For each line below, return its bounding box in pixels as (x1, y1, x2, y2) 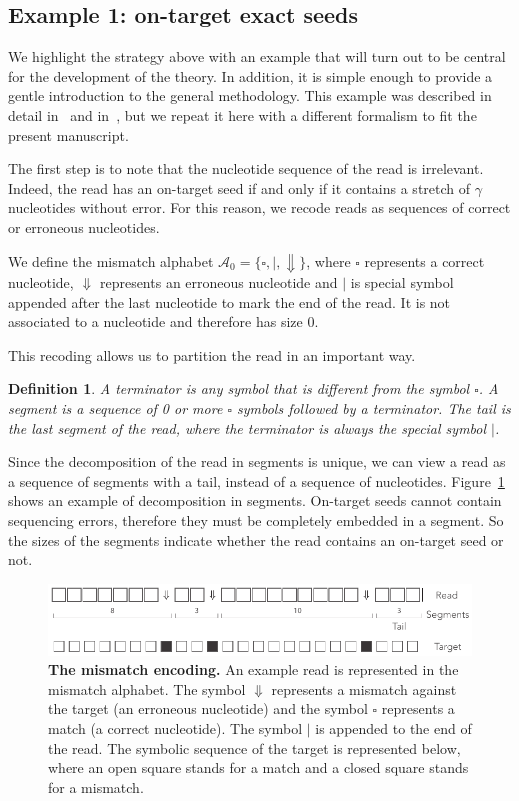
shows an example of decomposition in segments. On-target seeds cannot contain (8, 490, 502, 511)
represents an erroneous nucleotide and (99, 272, 338, 293)
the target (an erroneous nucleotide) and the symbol (48, 698, 368, 719)
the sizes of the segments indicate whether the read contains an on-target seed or (8, 529, 504, 550)
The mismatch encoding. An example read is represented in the (48, 659, 459, 680)
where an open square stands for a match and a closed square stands (48, 757, 469, 778)
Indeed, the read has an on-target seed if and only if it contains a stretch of (8, 177, 471, 198)
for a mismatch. (48, 776, 144, 797)
